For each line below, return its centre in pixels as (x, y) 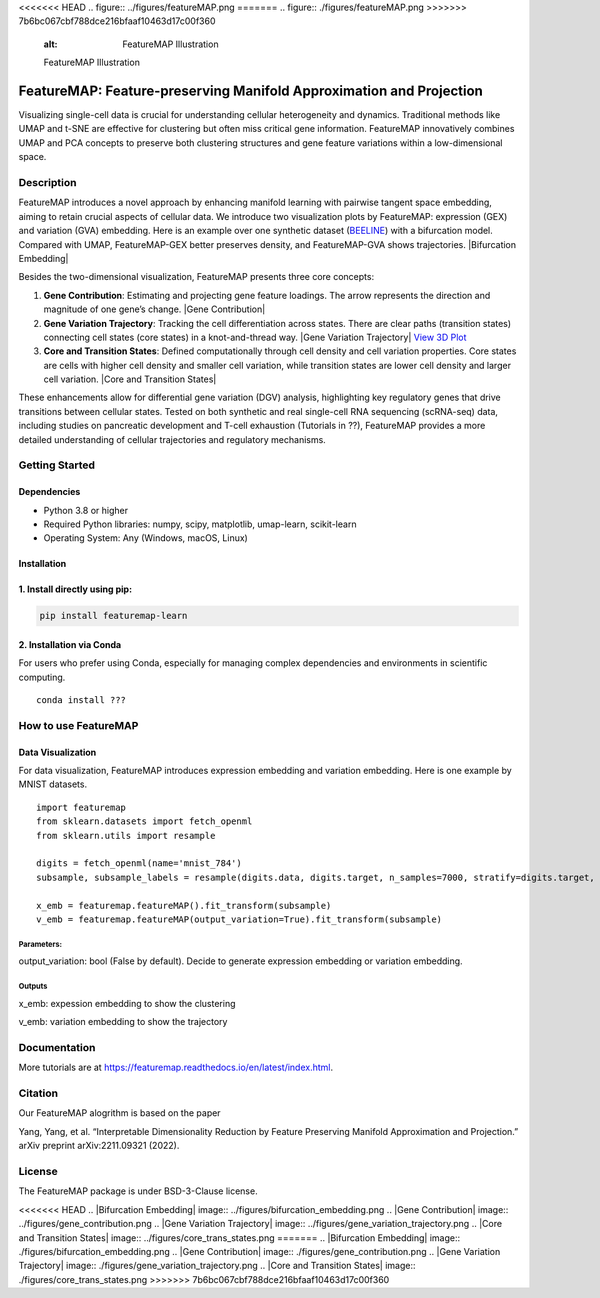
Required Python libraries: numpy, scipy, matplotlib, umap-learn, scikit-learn (200, 524)
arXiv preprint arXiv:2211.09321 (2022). (99, 1146)
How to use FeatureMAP (78, 725)
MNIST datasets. (53, 784)
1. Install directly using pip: (75, 589)
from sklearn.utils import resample (126, 835)
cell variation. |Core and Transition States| (130, 379)
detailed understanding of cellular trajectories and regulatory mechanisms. (172, 439)
